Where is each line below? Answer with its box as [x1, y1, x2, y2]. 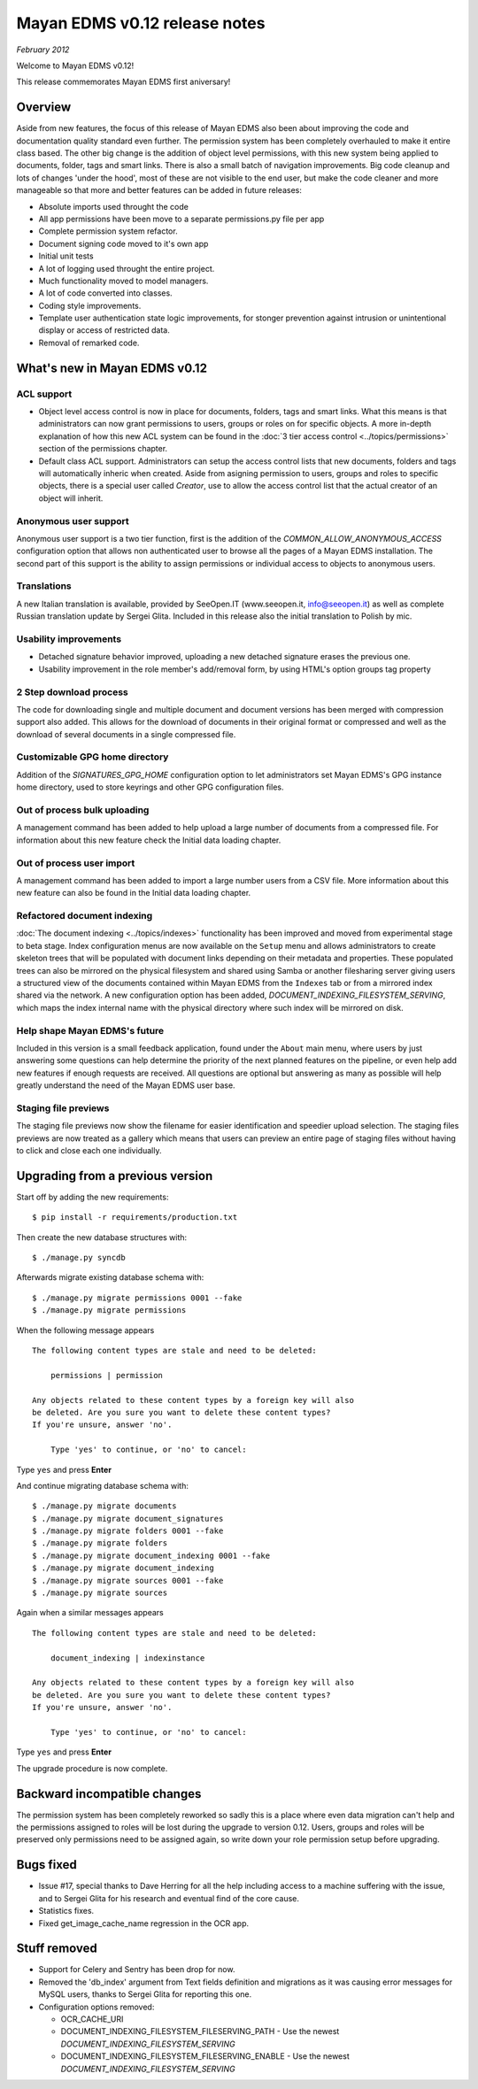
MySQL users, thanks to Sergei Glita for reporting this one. [38, 1989, 252, 2000]
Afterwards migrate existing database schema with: [16, 1272, 204, 1283]
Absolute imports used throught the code [38, 201, 189, 212]
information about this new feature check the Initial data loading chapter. [16, 835, 281, 845]
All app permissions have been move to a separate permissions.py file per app [38, 213, 325, 224]
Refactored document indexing [16, 910, 153, 922]
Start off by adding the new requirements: [16, 1191, 169, 1202]
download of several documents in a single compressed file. [16, 728, 236, 739]
